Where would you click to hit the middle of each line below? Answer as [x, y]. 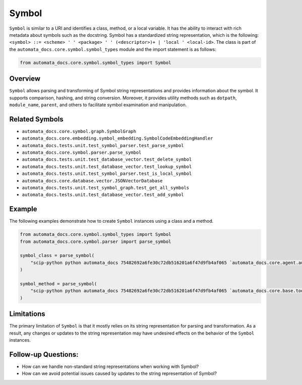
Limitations [27, 314]
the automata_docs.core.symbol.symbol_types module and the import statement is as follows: [113, 49]
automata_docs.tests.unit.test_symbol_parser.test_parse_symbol [103, 145]
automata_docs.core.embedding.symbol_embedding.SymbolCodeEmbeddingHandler [118, 138]
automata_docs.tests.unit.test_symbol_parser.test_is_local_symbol [107, 174]
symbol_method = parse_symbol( [59, 284]
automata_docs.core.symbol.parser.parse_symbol [82, 153]
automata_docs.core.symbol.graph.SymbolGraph [79, 131]
